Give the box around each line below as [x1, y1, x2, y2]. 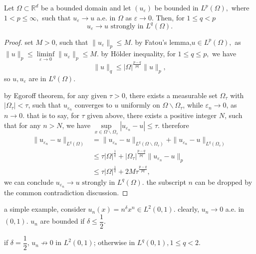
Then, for [156, 12, 185, 22]
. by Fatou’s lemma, [130, 36, 192, 47]
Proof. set [4, 36, 33, 47]
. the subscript [142, 176, 186, 187]
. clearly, [173, 204, 200, 214]
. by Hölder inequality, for [96, 48, 176, 59]
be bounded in [154, 2, 199, 12]
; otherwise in [93, 237, 135, 248]
